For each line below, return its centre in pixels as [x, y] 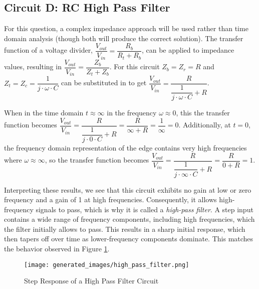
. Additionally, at [205, 125]
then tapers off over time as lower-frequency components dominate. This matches [129, 239]
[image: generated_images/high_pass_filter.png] [107, 265]
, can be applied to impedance [188, 50]
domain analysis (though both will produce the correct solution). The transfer [124, 38]
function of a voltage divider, [49, 50]
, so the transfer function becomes [97, 160]
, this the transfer [203, 113]
